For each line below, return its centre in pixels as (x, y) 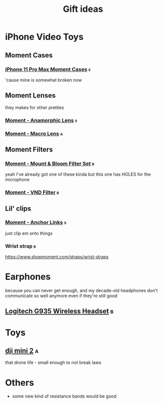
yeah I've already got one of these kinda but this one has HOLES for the (78, 175)
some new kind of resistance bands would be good (64, 396)
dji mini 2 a (22, 351)
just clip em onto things (29, 233)
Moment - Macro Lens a (34, 134)
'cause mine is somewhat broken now (44, 80)
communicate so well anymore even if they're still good (61, 296)
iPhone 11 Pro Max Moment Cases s (48, 69)
